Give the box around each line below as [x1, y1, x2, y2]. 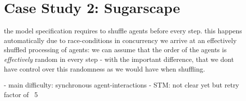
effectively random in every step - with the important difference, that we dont [4, 54, 234, 64]
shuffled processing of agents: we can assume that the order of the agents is [4, 44, 227, 55]
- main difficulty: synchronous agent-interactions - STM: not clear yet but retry [4, 80, 239, 90]
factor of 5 [4, 89, 38, 99]
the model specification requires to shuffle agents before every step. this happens [4, 26, 242, 36]
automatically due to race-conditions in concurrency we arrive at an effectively [4, 35, 237, 45]
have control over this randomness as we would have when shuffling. [4, 63, 205, 73]
